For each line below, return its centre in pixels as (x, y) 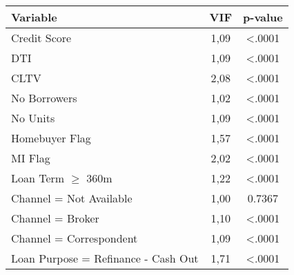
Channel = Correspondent (75, 238)
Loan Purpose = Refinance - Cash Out (105, 258)
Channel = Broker (55, 218)
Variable (34, 17)
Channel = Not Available (72, 198)
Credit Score (41, 38)
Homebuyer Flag (51, 138)
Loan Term (38, 178)
